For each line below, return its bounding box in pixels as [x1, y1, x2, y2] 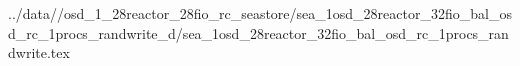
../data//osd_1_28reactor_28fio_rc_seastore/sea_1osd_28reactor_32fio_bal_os [8, 3, 512, 23]
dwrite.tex [8, 42, 70, 63]
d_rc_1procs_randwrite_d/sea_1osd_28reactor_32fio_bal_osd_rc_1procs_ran [8, 22, 509, 43]
